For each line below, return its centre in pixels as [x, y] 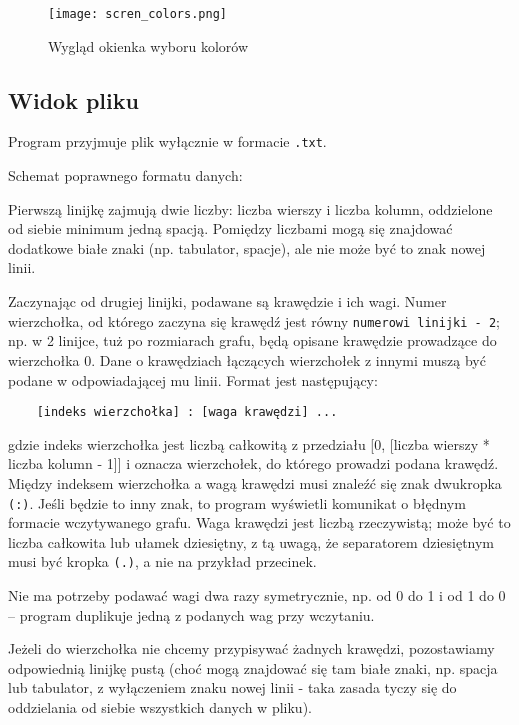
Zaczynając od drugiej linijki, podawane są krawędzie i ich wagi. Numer [227, 301]
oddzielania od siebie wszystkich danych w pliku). [160, 707]
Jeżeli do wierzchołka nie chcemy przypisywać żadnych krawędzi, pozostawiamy [251, 648]
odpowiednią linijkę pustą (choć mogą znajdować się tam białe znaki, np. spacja [253, 667]
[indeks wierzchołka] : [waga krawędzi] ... [187, 412]
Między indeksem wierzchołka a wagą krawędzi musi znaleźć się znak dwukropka [255, 482]
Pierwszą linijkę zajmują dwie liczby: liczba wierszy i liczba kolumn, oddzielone [250, 208]
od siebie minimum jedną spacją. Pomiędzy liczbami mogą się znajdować [230, 228]
